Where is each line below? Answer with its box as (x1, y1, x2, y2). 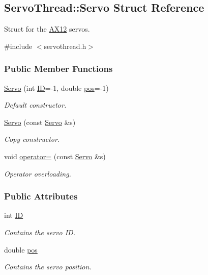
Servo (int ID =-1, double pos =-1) (4, 82, 109, 93)
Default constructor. (4, 99, 67, 110)
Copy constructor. (4, 134, 60, 144)
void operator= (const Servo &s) (4, 151, 106, 161)
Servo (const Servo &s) (4, 116, 76, 127)
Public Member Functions (4, 62, 113, 75)
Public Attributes (4, 190, 78, 203)
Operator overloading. (4, 168, 71, 179)
